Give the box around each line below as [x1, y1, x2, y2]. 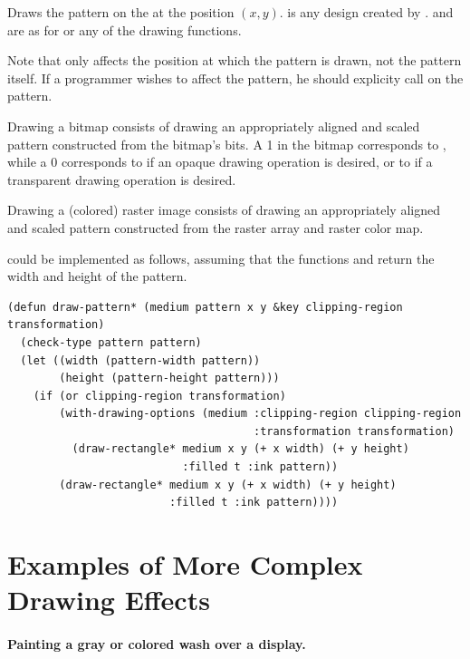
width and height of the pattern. [7, 267, 187, 286]
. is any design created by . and [279, 3, 454, 21]
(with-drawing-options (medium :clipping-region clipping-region [59, 407, 462, 421]
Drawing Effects [7, 581, 210, 618]
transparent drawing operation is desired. [7, 170, 236, 189]
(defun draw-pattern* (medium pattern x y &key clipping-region [7, 300, 403, 314]
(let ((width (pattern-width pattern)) [20, 354, 261, 367]
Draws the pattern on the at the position [7, 3, 235, 21]
